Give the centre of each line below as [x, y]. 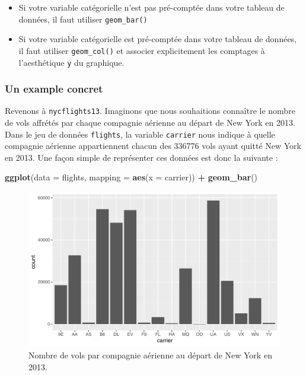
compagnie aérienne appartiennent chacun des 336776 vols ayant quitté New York [153, 146]
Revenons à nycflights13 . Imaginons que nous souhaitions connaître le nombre [150, 111]
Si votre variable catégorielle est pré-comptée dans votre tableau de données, [158, 39]
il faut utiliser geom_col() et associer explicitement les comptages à [142, 50]
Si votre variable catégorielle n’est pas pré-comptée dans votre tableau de [152, 7]
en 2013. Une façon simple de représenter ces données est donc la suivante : [141, 157]
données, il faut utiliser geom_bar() [83, 19]
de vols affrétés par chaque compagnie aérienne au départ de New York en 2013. [150, 123]
